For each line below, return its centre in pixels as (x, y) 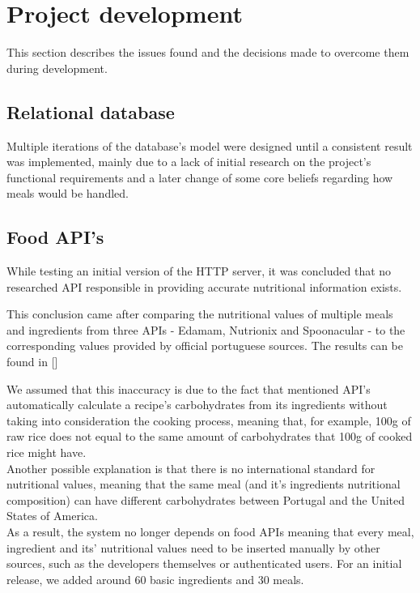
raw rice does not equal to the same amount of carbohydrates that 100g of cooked (210, 436)
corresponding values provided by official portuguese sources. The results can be (205, 346)
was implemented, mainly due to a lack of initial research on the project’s (189, 162)
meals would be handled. (68, 193)
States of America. (52, 516)
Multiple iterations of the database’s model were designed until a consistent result (210, 145)
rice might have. (47, 452)
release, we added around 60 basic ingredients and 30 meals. (155, 579)
